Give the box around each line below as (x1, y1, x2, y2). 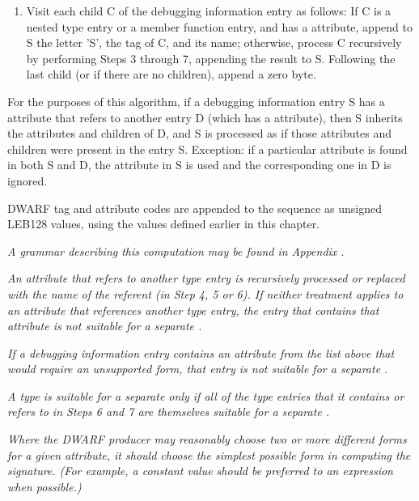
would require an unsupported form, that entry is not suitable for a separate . (7, 360, 388, 377)
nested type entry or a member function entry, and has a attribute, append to (26, 18, 413, 35)
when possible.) (7, 478, 82, 495)
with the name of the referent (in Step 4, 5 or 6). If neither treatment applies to (7, 285, 404, 302)
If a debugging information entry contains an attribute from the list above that (7, 344, 395, 361)
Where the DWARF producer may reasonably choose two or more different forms (7, 431, 407, 448)
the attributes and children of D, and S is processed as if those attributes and (7, 125, 391, 142)
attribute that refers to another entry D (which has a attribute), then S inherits (7, 108, 403, 125)
